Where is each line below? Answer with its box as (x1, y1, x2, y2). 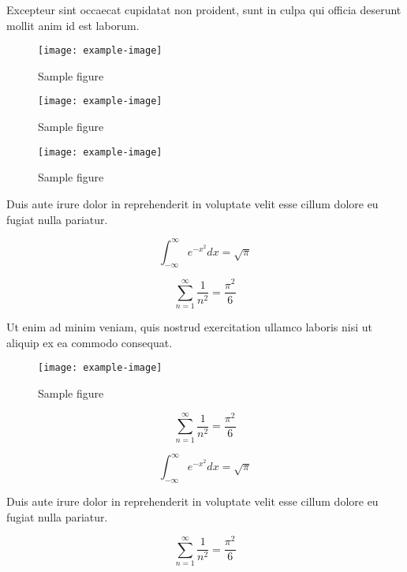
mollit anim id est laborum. (6, 17, 140, 33)
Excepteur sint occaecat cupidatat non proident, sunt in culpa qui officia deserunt (6, 2, 401, 17)
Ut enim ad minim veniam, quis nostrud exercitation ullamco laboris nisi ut (6, 319, 373, 335)
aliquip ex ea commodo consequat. (6, 334, 173, 350)
